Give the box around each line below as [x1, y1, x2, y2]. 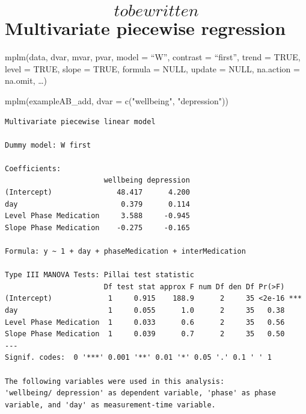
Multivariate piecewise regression [5, 16, 286, 40]
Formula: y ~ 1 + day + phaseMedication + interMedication [5, 247, 246, 256]
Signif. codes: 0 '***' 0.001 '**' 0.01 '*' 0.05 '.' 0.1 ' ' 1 [5, 353, 272, 362]
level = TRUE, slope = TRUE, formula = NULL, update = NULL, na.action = [5, 62, 300, 75]
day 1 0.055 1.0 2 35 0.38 [5, 306, 285, 315]
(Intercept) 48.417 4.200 [5, 188, 190, 197]
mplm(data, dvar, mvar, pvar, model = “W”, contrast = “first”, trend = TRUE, [5, 51, 301, 63]
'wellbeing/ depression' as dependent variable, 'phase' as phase [5, 389, 277, 398]
